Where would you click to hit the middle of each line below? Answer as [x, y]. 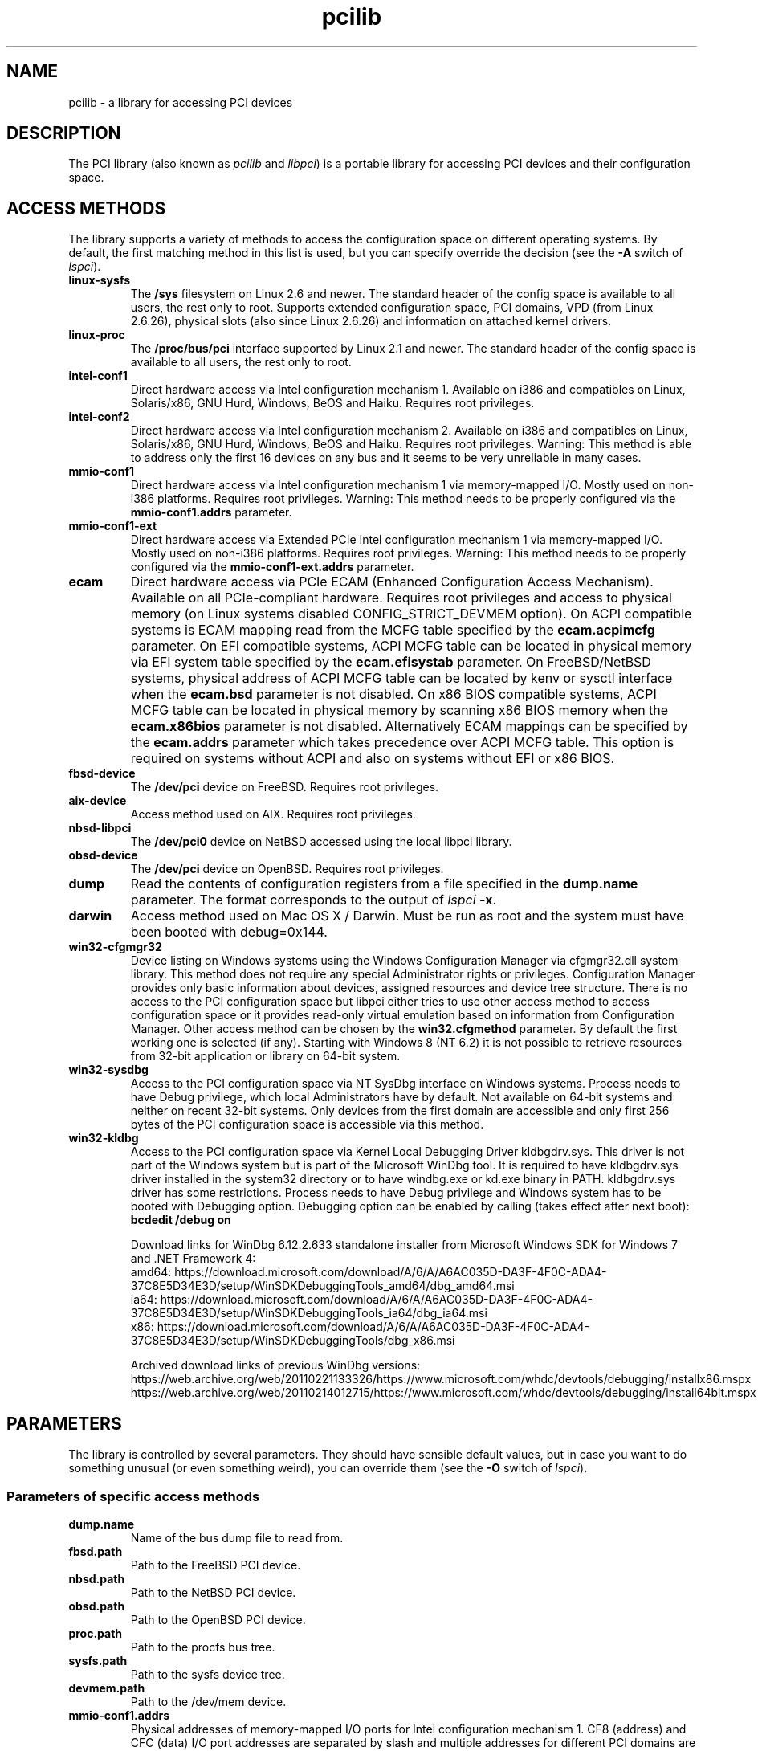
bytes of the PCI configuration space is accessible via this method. [307, 1124]
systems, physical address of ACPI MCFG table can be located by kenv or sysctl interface [401, 678]
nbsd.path [97, 1578]
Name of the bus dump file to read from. [237, 1537]
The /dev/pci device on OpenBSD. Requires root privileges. [287, 869]
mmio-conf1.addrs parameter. [211, 512]
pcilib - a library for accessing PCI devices [181, 102]
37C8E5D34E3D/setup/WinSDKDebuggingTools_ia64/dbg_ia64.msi [309, 1313]
